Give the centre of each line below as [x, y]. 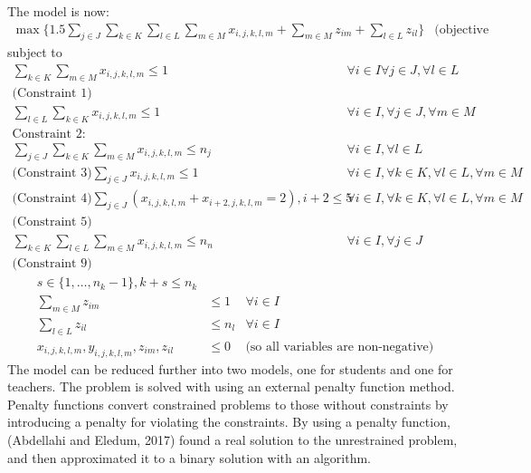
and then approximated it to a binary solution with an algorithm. [189, 457]
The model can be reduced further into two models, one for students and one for [230, 368]
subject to [35, 52]
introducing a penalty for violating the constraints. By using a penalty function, [229, 422]
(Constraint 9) [52, 264]
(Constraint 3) [52, 173]
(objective [462, 29]
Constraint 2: [49, 134]
